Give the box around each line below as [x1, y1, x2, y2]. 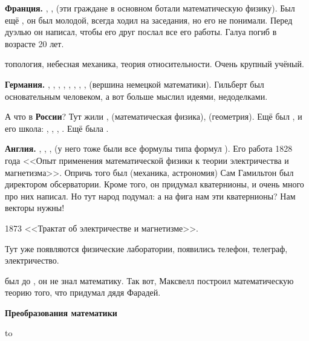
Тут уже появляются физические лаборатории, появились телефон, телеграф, [5, 242, 288, 255]
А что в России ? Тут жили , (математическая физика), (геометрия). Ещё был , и [5, 110, 302, 123]
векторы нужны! [5, 201, 65, 214]
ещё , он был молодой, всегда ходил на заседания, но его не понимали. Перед [5, 13, 293, 26]
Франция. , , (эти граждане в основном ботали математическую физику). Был [5, 2, 295, 14]
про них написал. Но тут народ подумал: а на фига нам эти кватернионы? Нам [5, 189, 296, 202]
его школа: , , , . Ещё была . [5, 122, 109, 134]
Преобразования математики [5, 306, 117, 319]
